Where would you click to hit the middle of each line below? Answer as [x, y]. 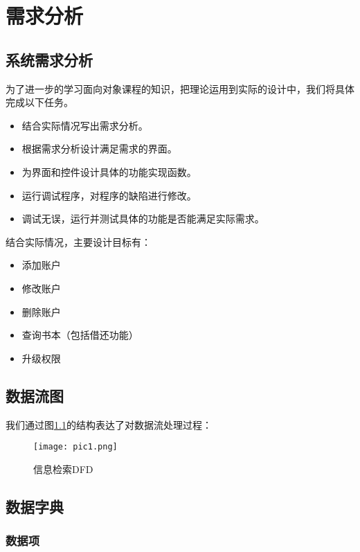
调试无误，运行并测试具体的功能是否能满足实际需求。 [143, 219]
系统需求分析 [49, 59]
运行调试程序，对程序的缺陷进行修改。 [109, 195]
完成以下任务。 [39, 102]
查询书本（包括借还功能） [80, 335]
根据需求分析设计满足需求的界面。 [99, 149]
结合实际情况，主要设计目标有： [78, 241]
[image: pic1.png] [75, 447]
